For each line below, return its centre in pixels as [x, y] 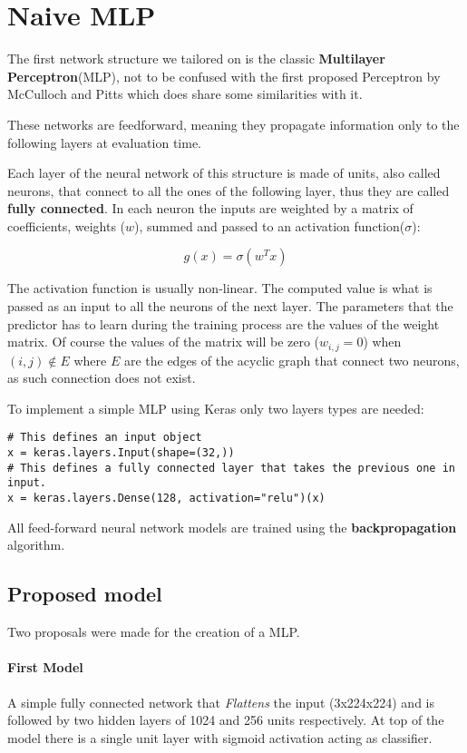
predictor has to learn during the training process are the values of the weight [224, 323]
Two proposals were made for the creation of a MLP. [154, 632]
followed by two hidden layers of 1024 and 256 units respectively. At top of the [226, 720]
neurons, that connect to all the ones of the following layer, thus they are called [229, 190]
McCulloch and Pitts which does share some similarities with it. [185, 94]
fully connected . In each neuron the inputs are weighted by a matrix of [210, 208]
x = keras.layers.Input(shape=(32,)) [121, 453]
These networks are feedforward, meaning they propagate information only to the [233, 124]
